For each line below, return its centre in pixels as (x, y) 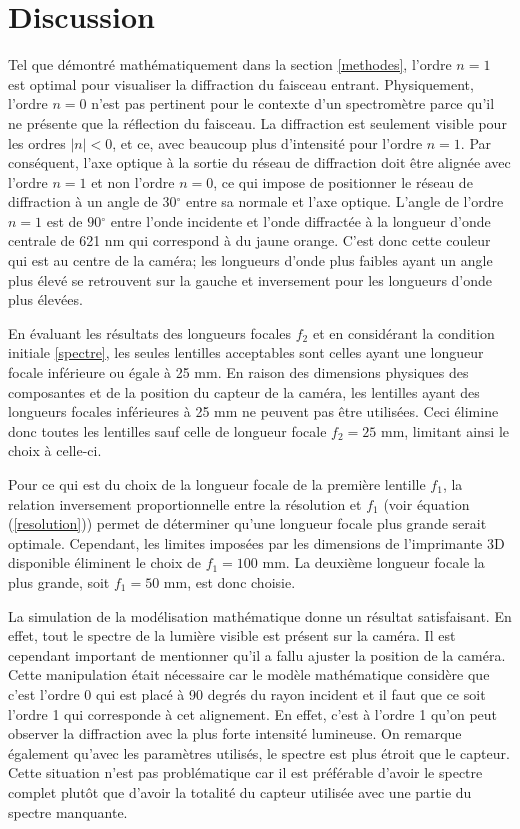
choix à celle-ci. (55, 450)
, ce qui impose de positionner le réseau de (343, 181)
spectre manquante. (68, 811)
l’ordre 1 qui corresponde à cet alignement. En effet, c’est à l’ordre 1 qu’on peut (253, 713)
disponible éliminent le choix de (104, 562)
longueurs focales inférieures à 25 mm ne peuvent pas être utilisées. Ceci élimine (253, 411)
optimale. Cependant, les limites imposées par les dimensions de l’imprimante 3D (256, 542)
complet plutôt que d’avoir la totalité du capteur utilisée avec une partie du (240, 791)
